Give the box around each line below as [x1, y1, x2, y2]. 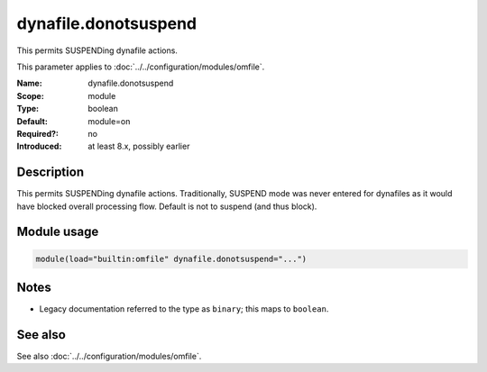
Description [16, 165, 85, 180]
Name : [16, 77, 42, 89]
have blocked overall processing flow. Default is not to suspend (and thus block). [16, 201, 317, 212]
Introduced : [16, 141, 62, 152]
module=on [87, 115, 131, 126]
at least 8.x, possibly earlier [87, 141, 190, 152]
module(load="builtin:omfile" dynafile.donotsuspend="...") [35, 253, 308, 264]
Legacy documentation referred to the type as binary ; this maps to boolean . [39, 304, 329, 314]
